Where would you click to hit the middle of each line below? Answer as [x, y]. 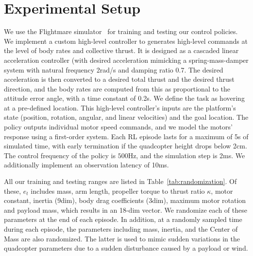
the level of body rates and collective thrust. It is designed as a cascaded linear [121, 50]
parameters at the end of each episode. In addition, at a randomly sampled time [123, 219]
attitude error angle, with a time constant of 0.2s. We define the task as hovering [124, 98]
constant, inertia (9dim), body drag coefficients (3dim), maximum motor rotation [125, 200]
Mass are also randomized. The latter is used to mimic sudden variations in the [122, 238]
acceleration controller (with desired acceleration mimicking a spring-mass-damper [126, 60]
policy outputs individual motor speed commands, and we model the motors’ [118, 127]
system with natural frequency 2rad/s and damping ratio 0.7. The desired [114, 69]
